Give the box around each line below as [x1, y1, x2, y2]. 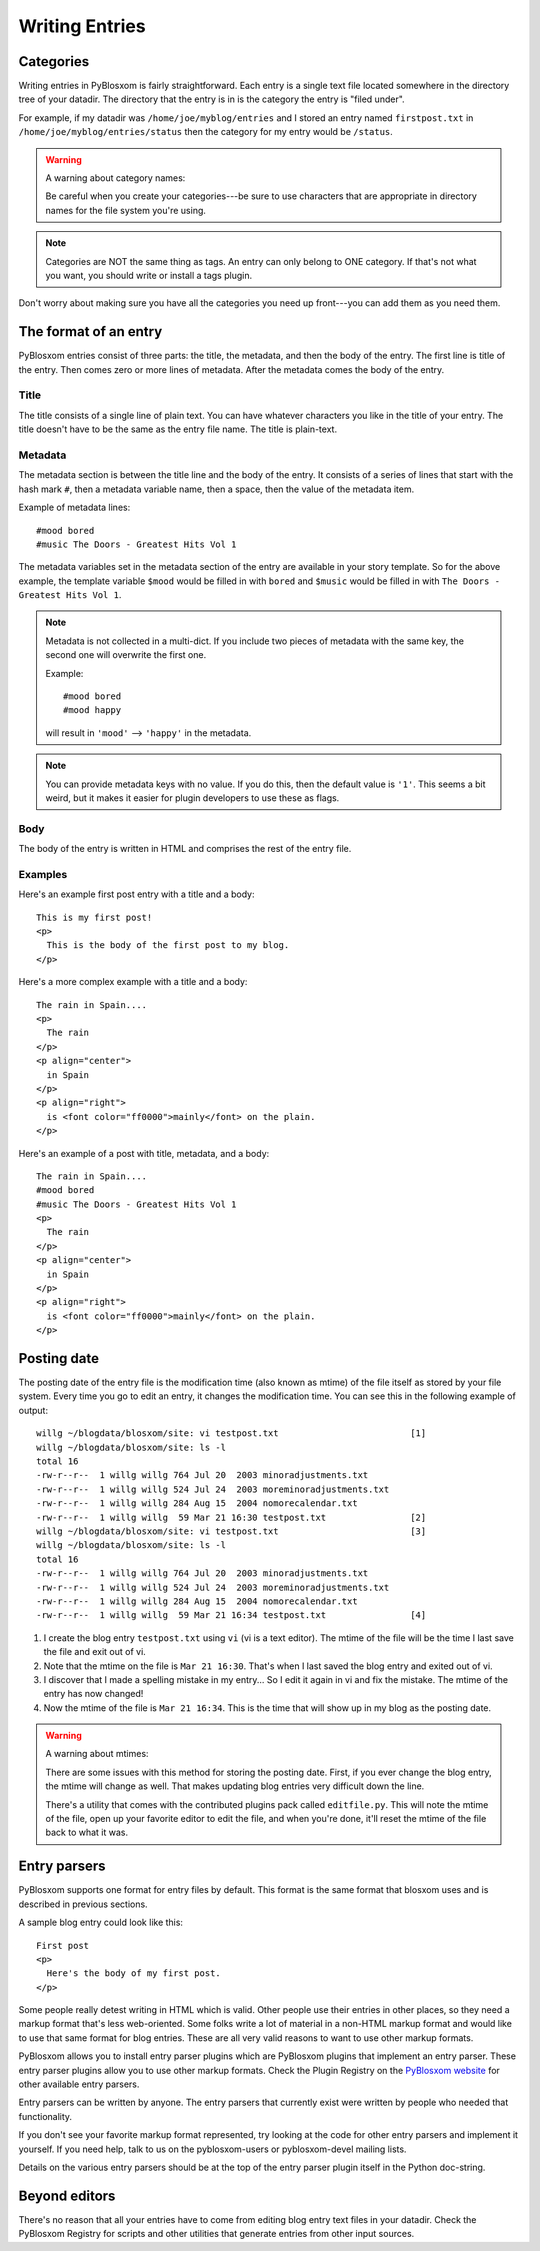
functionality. [18, 2110, 73, 2122]
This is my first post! [36, 911, 153, 923]
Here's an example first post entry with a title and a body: [18, 888, 255, 900]
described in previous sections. [18, 1898, 149, 1910]
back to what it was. [45, 1826, 129, 1839]
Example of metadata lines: [18, 501, 131, 514]
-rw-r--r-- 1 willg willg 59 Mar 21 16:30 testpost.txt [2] [36, 1511, 427, 1523]
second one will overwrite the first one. [45, 649, 207, 661]
